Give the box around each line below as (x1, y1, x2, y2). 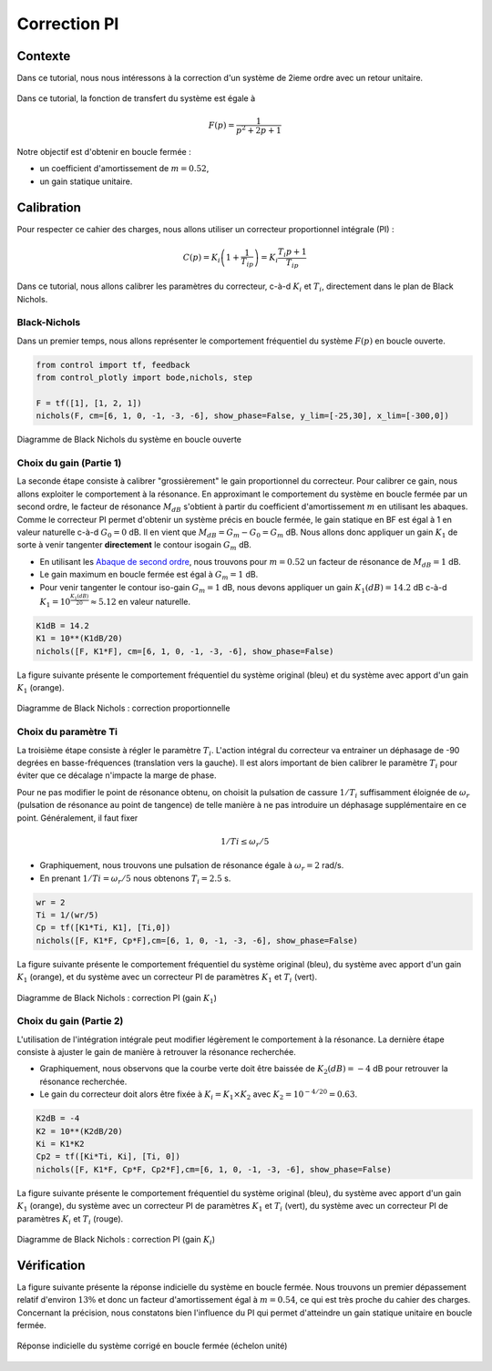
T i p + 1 (278, 246, 307, 259)
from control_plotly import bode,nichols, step (36, 373, 252, 383)
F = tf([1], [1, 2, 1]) (36, 397, 143, 408)
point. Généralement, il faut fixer (16, 812, 138, 824)
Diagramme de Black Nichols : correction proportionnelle (16, 702, 231, 714)
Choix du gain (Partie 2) (16, 1015, 124, 1028)
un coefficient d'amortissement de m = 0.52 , (39, 163, 210, 174)
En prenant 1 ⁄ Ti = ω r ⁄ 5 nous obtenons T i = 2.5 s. (39, 873, 231, 885)
